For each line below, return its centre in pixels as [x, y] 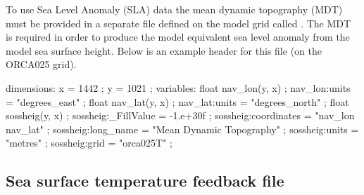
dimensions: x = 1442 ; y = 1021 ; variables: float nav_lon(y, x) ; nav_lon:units [178, 87]
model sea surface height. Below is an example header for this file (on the [164, 50]
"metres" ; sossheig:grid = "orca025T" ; [89, 143]
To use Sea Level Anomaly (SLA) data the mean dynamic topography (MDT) [174, 9]
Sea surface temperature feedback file [145, 181]
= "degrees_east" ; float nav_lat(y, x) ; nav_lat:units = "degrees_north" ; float [177, 101]
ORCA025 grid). [41, 64]
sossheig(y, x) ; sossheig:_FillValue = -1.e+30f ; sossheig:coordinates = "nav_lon [180, 115]
